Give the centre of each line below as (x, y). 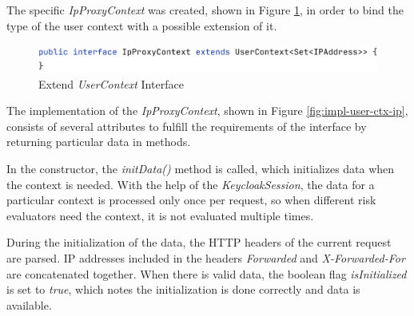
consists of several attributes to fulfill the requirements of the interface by (187, 126)
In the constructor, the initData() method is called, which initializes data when (201, 168)
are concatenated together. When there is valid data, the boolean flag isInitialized (207, 273)
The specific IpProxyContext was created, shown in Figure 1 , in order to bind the (205, 10)
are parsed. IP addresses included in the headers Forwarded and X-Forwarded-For (206, 257)
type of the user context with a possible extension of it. (142, 25)
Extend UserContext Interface (111, 83)
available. (29, 304)
